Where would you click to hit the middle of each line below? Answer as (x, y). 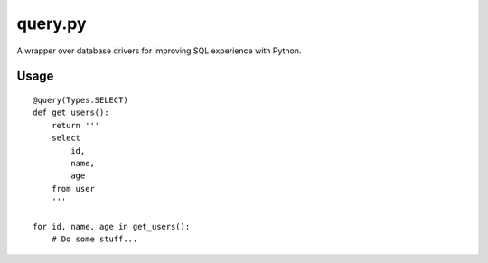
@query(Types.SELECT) (80, 100)
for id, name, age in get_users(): (112, 226)
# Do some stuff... (94, 239)
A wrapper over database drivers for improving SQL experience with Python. (159, 51)
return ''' (75, 125)
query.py (52, 23)
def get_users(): (71, 113)
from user (73, 188)
